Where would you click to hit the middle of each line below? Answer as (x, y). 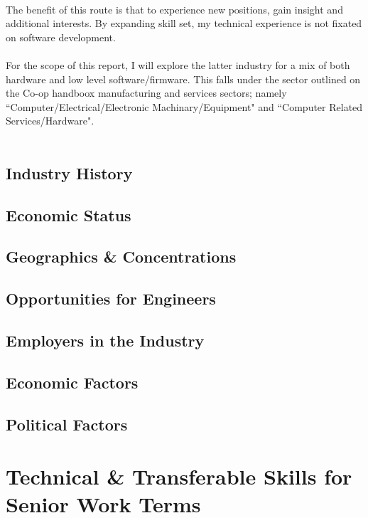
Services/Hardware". (50, 121)
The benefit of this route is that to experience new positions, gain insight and (174, 9)
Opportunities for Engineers (111, 298)
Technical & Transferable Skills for (179, 476)
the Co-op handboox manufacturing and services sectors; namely (146, 93)
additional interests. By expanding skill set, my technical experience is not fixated (184, 23)
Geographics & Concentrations (121, 257)
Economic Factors (72, 382)
